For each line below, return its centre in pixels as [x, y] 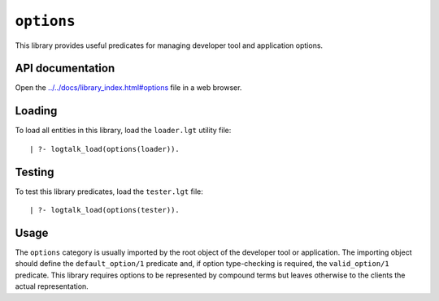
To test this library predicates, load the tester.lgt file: [109, 191]
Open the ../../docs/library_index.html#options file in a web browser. [128, 88]
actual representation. [52, 286]
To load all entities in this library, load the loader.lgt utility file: [123, 131]
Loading [36, 111]
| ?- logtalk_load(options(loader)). [105, 149]
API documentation [65, 69]
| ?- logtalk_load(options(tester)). [105, 210]
